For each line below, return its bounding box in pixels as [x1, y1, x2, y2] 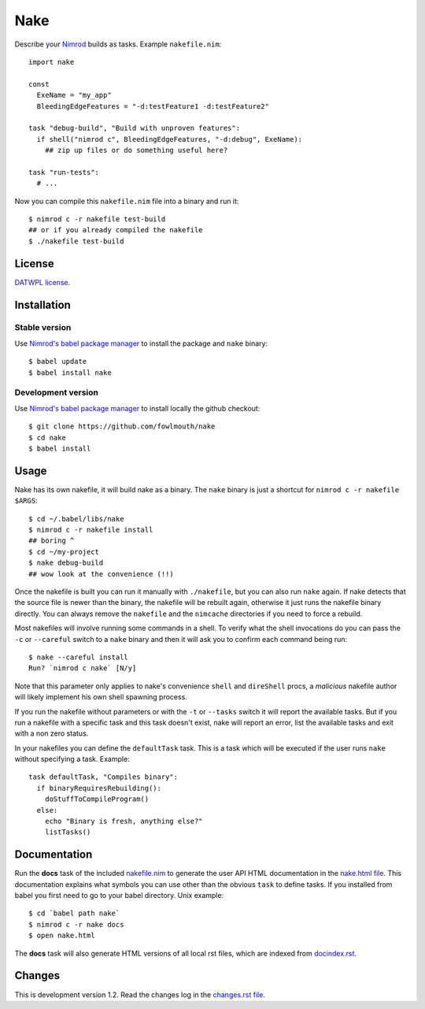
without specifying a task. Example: [14, 755, 130, 764]
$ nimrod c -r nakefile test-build [28, 215, 166, 224]
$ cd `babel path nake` [28, 909, 120, 918]
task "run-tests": [28, 168, 100, 176]
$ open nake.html [28, 931, 95, 940]
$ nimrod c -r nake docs [28, 920, 124, 929]
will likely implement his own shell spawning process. [14, 692, 188, 702]
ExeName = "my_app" [36, 91, 112, 100]
